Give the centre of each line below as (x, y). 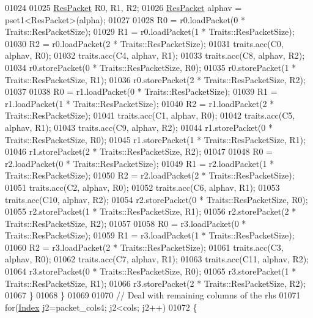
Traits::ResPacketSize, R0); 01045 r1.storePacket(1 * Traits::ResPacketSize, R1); (155, 139)
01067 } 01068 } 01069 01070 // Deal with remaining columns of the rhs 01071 (153, 295)
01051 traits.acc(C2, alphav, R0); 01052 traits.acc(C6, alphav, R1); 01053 (142, 187)
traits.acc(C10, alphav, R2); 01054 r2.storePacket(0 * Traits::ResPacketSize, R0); (156, 199)
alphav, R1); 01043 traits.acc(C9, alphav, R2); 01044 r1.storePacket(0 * (139, 127)
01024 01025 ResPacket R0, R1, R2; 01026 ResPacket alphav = (123, 7)
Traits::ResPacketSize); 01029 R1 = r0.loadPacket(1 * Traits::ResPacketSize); (150, 31)
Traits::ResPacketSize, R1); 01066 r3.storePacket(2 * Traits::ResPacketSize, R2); (155, 283)
